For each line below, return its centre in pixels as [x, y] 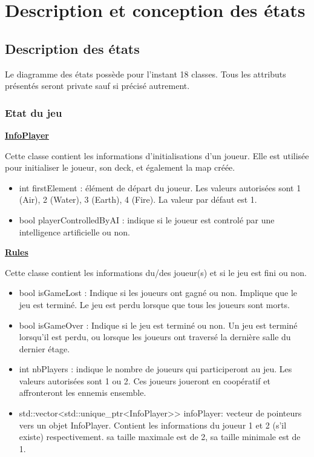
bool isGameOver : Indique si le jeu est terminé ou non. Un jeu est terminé [158, 325]
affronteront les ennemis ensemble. [83, 393]
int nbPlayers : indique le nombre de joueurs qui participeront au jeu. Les [155, 369]
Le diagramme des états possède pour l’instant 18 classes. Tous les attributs [146, 74]
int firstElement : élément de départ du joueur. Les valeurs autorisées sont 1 [160, 187]
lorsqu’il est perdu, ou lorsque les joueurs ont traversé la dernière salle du [155, 337]
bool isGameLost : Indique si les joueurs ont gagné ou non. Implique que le [158, 293]
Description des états [72, 48]
